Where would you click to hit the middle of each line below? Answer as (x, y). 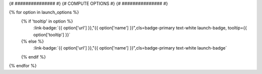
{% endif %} (33, 57)
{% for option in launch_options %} (44, 12)
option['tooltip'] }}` (52, 35)
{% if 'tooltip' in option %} (47, 21)
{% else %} (33, 41)
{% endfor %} (23, 66)
